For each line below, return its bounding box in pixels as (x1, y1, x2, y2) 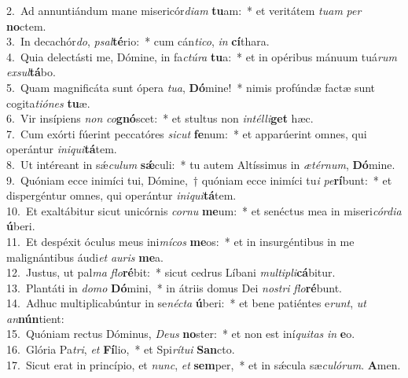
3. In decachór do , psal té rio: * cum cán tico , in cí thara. (6, 33, 270, 50)
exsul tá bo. (6, 64, 56, 80)
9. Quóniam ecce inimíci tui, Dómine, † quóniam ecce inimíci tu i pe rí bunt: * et (6, 171, 392, 188)
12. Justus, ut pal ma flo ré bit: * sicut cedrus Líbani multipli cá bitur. (6, 264, 336, 281)
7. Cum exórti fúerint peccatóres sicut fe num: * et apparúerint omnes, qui (6, 125, 367, 141)
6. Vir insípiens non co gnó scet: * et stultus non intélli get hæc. (6, 110, 314, 127)
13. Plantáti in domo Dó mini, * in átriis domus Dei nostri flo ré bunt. (6, 279, 343, 295)
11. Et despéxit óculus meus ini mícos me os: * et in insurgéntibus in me (6, 233, 355, 249)
